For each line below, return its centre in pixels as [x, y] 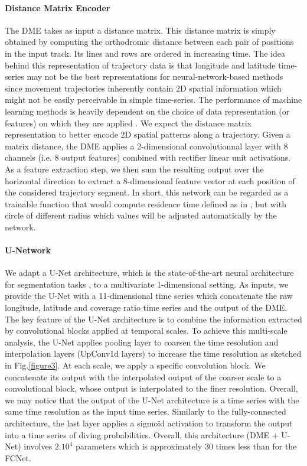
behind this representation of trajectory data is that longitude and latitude [140, 65]
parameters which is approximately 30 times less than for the [186, 446]
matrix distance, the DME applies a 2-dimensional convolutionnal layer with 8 [146, 146]
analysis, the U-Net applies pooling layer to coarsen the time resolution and [142, 342]
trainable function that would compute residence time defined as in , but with [146, 203]
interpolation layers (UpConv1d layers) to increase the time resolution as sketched [153, 353]
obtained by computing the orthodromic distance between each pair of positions [149, 42]
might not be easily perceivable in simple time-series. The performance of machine [153, 100]
